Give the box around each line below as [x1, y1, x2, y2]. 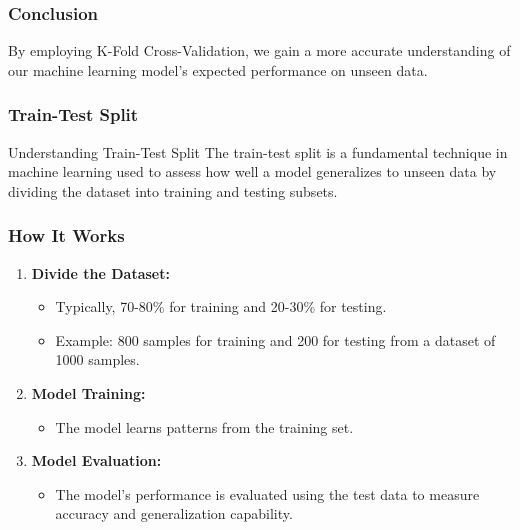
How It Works [8, 223, 125, 248]
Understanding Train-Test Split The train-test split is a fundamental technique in [8, 141, 508, 162]
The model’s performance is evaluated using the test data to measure [55, 483, 480, 504]
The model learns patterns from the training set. [55, 416, 354, 437]
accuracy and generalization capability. [55, 503, 293, 524]
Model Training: [31, 383, 146, 403]
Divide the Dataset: [31, 262, 170, 283]
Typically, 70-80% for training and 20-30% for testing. [55, 296, 387, 317]
